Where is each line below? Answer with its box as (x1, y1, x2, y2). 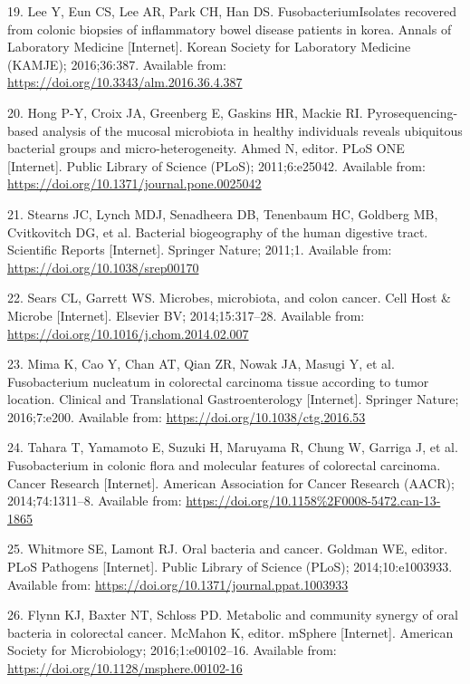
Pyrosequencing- (367, 102, 458, 121)
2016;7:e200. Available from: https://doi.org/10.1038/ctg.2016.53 (7, 407, 366, 426)
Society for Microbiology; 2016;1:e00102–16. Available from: (7, 641, 337, 660)
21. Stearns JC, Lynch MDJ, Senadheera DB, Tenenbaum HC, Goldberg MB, (7, 204, 438, 223)
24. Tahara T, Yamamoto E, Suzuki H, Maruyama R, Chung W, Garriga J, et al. (7, 438, 458, 457)
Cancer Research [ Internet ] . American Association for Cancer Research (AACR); (7, 473, 455, 492)
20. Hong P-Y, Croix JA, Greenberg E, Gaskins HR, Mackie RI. (7, 102, 363, 121)
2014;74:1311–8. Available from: (7, 491, 182, 510)
